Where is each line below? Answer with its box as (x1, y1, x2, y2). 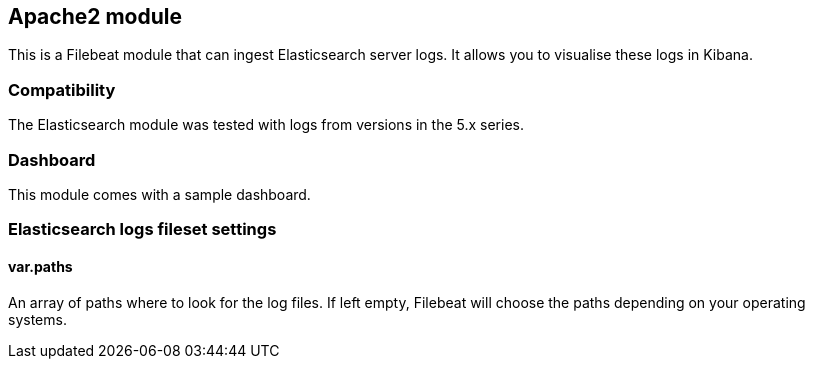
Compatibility (8, 79, 116, 100)
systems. (8, 310, 67, 328)
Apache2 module (8, 4, 183, 29)
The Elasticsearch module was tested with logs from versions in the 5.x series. (8, 116, 524, 134)
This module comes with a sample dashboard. (8, 185, 311, 203)
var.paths (8, 257, 73, 275)
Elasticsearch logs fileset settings (8, 219, 277, 240)
